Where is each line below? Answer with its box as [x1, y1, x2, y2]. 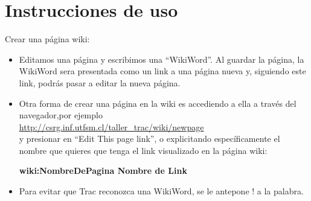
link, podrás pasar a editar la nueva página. [19, 76, 181, 89]
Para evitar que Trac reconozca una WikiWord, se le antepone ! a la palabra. [19, 185, 304, 197]
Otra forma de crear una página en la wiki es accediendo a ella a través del [19, 97, 297, 109]
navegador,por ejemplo [19, 109, 103, 121]
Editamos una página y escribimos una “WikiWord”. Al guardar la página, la [19, 53, 304, 65]
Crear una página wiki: [5, 33, 90, 45]
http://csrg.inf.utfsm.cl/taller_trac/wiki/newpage [19, 120, 204, 133]
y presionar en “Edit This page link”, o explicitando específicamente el [19, 132, 280, 145]
